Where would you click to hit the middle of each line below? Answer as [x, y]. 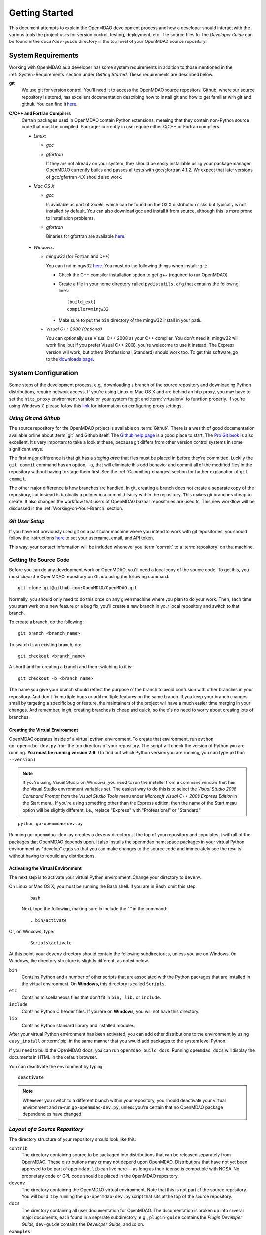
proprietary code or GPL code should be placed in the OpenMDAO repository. [100, 1176]
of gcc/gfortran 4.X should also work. [84, 177]
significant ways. [26, 449]
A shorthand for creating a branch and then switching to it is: [71, 667]
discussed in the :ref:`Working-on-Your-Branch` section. [66, 508]
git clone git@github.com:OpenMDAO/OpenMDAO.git [78, 588]
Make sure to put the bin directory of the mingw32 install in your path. [130, 320]
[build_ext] [82, 302]
